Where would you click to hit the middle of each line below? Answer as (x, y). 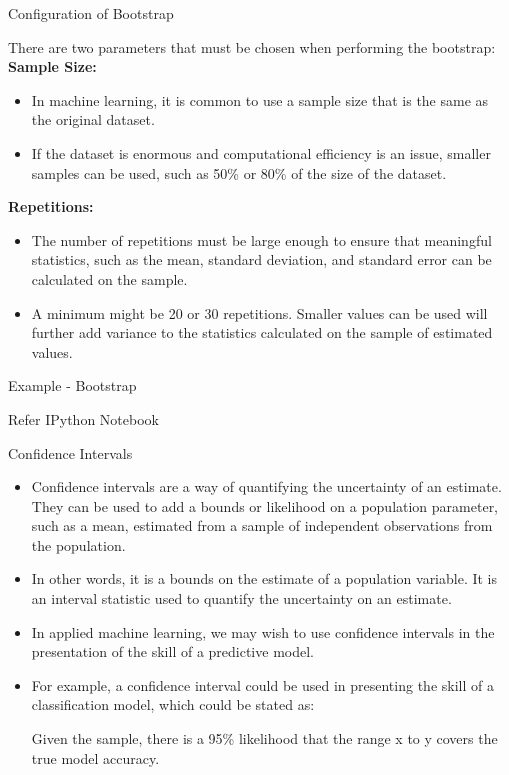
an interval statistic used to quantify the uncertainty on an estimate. (241, 598)
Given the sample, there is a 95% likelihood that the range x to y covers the (264, 738)
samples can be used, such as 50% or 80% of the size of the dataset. (239, 172)
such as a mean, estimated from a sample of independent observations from (262, 525)
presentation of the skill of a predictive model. (172, 651)
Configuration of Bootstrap (91, 13)
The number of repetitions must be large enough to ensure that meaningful (261, 239)
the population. (78, 544)
